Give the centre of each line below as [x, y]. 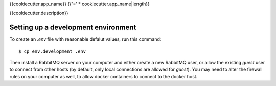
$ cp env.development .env [52, 51]
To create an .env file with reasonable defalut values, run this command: [85, 39]
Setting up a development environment [73, 28]
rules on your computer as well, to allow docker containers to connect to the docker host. [103, 76]
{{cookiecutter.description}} [39, 13]
